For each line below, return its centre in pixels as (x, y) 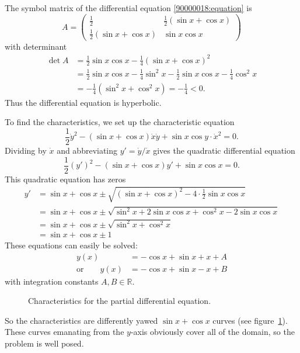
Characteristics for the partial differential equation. (120, 301)
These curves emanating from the (64, 332)
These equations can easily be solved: (71, 245)
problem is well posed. (44, 343)
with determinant (36, 46)
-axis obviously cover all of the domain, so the (212, 332)
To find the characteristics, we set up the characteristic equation (120, 122)
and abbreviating (87, 150)
